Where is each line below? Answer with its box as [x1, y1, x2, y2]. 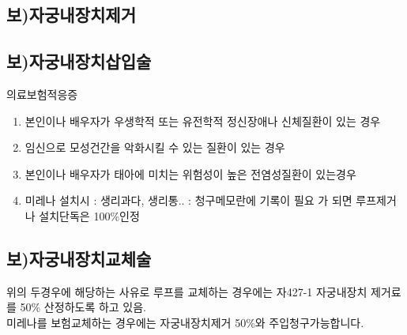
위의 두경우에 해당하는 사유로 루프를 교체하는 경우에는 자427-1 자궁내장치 [6, 283, 367, 299]
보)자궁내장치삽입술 [6, 49, 152, 73]
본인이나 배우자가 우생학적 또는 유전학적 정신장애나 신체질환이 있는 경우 [24, 112, 381, 129]
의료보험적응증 [6, 85, 78, 102]
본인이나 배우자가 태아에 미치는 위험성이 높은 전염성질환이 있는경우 [24, 165, 356, 182]
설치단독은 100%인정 [39, 207, 140, 224]
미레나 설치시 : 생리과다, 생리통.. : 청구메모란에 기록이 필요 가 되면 [24, 192, 352, 209]
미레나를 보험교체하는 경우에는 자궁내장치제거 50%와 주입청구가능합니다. [6, 314, 364, 330]
